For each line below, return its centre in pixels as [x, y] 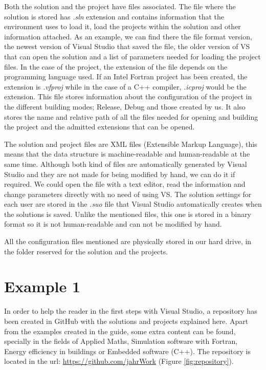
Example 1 [42, 286]
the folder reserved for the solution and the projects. [86, 251]
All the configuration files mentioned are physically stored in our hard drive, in [128, 241]
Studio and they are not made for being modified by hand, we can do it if [120, 174]
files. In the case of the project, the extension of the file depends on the [116, 66]
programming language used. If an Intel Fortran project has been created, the [126, 77]
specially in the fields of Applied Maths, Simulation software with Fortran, [121, 341]
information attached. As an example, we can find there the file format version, [128, 36]
